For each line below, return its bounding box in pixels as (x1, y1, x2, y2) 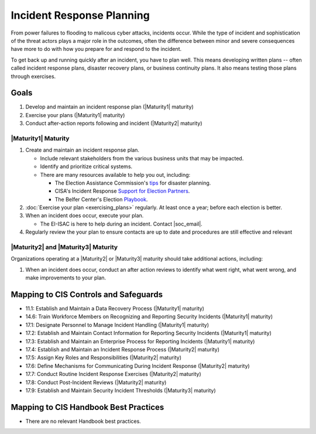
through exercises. (11, 73, 56, 80)
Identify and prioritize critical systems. (40, 163, 133, 170)
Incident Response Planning (11, 9, 150, 22)
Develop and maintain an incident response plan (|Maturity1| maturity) (25, 103, 194, 111)
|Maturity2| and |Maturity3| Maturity (11, 243, 118, 251)
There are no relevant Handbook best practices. (25, 418, 142, 425)
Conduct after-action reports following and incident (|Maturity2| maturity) (25, 120, 202, 127)
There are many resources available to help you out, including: (40, 171, 191, 178)
